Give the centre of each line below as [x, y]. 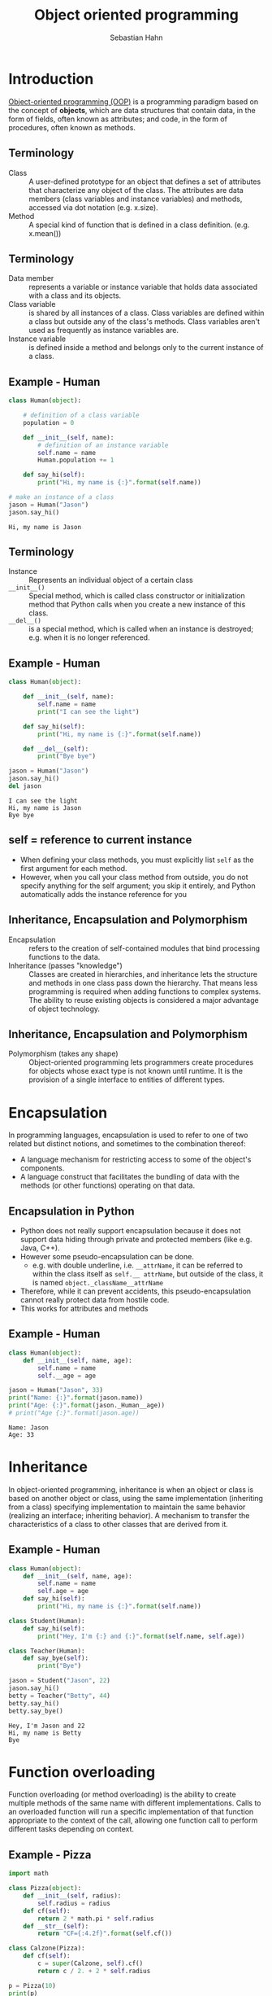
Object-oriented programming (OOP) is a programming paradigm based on [133, 101]
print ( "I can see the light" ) [89, 711]
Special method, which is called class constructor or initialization [137, 596]
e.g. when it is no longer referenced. [89, 637]
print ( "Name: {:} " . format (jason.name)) [76, 1398]
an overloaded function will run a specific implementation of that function [131, 1812]
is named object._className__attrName [98, 1283]
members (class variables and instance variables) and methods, [136, 199]
